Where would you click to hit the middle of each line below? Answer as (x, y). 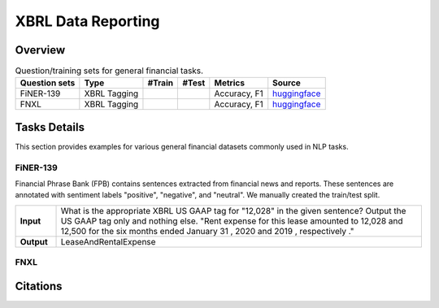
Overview (40, 50)
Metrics (230, 83)
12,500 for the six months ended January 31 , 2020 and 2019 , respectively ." (207, 231)
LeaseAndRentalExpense (108, 241)
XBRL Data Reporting (87, 21)
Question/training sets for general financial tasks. (109, 71)
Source (287, 83)
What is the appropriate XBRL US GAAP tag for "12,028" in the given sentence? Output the (233, 210)
